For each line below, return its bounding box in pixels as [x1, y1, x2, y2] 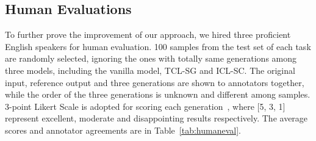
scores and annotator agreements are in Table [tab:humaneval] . [5, 123, 241, 136]
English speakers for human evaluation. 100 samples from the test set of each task [5, 40, 311, 52]
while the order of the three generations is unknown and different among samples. [5, 88, 311, 101]
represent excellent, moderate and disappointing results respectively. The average [5, 112, 308, 125]
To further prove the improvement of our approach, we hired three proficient [5, 28, 291, 41]
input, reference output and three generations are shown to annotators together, [5, 76, 304, 89]
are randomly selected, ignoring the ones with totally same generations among [5, 52, 297, 65]
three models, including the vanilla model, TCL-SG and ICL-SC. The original [5, 63, 295, 76]
